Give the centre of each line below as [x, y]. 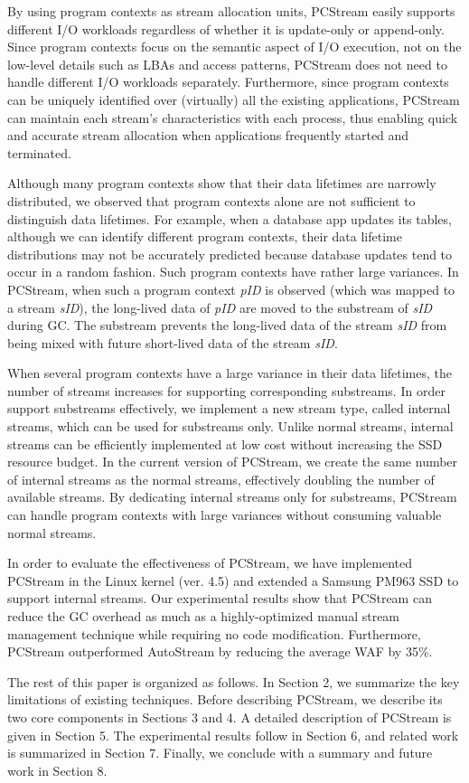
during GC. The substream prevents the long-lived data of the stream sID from [227, 325]
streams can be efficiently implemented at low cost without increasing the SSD [225, 443]
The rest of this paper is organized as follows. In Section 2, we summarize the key [234, 681]
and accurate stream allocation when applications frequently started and [208, 135]
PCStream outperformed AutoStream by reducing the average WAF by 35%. [220, 651]
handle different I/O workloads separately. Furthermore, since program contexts [228, 82]
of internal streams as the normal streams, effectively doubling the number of [221, 479]
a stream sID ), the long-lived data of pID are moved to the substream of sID [220, 307]
